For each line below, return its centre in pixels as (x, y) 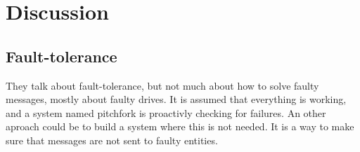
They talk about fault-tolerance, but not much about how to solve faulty (162, 85)
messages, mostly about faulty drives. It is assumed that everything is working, (176, 99)
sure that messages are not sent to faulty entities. (112, 140)
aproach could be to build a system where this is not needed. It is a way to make (180, 126)
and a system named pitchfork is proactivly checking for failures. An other (166, 112)
